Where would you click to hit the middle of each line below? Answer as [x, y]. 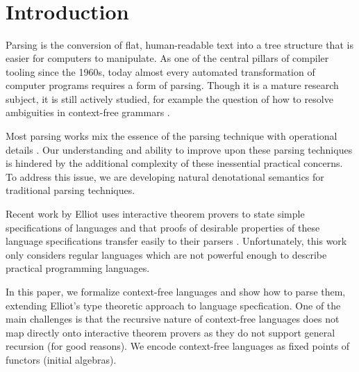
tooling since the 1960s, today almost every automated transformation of [160, 71]
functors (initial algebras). [61, 359]
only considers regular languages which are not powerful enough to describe [166, 254]
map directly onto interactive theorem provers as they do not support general [170, 332]
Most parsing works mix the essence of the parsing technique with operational [172, 136]
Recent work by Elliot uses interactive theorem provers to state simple [155, 214]
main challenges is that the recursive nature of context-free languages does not [173, 319]
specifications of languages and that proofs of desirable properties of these [163, 227]
